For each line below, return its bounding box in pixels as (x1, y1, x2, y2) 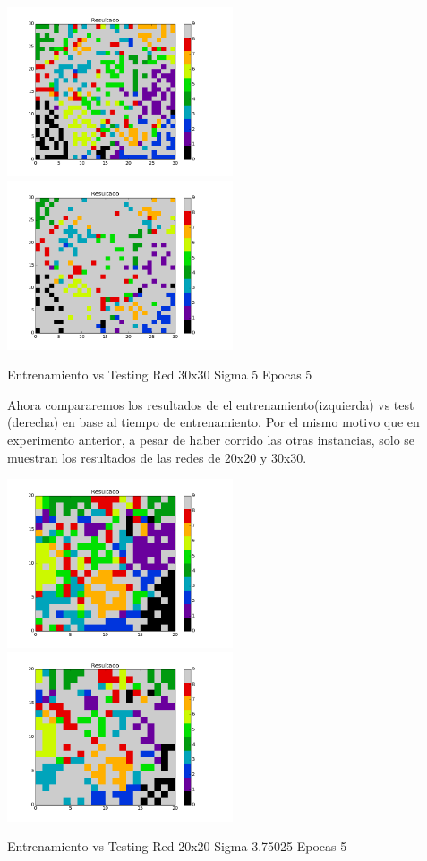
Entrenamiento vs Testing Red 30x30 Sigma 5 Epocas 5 (7, 365, 312, 384)
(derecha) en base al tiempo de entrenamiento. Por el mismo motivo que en (7, 413, 420, 431)
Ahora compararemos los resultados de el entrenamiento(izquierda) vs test (7, 395, 414, 413)
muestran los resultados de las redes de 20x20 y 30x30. (7, 448, 307, 466)
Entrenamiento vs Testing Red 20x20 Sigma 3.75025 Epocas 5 (7, 837, 347, 856)
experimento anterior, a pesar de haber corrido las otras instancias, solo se (7, 430, 415, 448)
